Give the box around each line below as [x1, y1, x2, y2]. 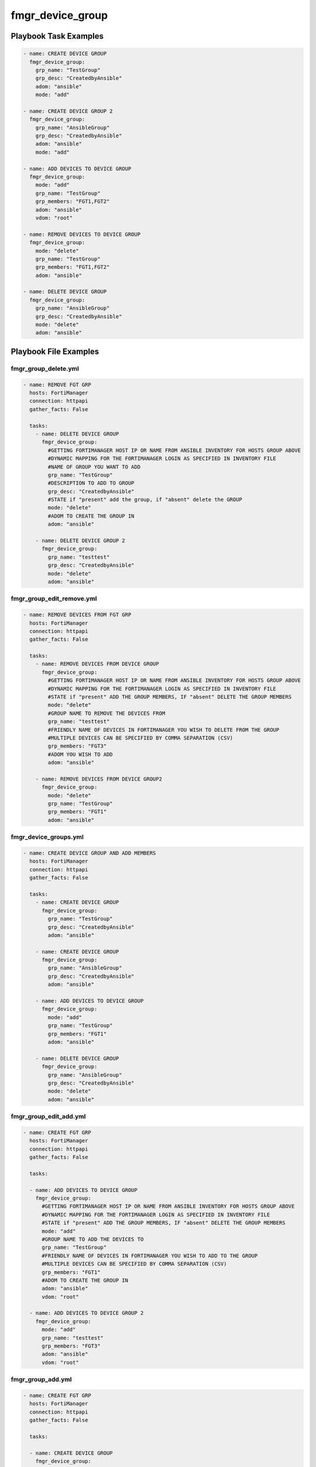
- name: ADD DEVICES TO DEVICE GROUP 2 [29, 1310, 144, 1317]
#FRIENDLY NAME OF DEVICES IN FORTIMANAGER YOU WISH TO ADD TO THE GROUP [42, 1252, 258, 1259]
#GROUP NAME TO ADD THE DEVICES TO [42, 1236, 144, 1242]
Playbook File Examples [11, 346, 99, 356]
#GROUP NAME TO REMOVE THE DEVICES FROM [47, 710, 166, 716]
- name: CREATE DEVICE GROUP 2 [23, 107, 114, 114]
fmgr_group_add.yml [11, 1375, 72, 1384]
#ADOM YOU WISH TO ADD [47, 751, 114, 758]
